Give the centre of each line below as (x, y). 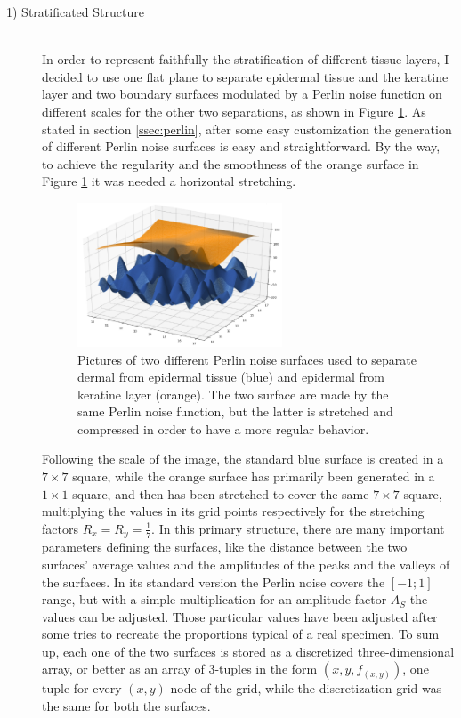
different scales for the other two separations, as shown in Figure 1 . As (234, 111)
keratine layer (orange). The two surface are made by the (233, 394)
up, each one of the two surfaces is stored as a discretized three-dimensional (248, 651)
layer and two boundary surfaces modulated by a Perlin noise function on (242, 94)
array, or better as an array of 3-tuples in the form (180, 669)
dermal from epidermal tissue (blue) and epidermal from (231, 377)
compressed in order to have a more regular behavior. (223, 428)
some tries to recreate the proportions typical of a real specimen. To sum (241, 634)
